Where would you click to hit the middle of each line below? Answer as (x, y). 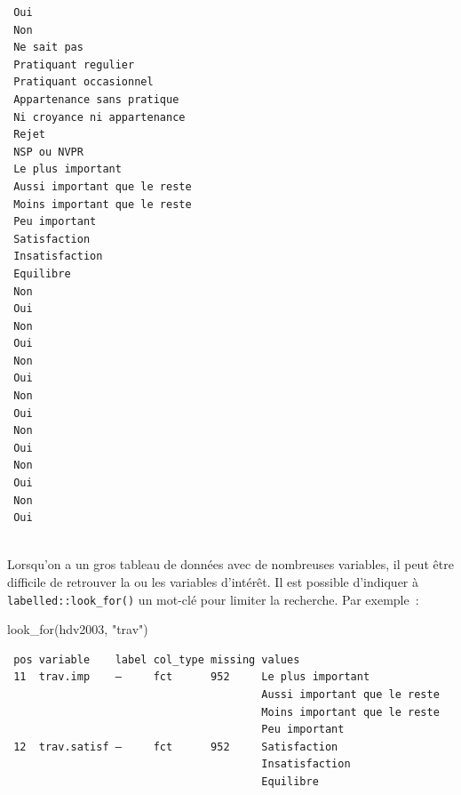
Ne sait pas (48, 48)
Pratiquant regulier (74, 64)
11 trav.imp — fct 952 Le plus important (192, 677)
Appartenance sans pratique (96, 99)
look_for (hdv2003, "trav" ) (78, 629)
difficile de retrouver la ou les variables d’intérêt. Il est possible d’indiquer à (213, 582)
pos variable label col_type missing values (157, 659)
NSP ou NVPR (48, 152)
